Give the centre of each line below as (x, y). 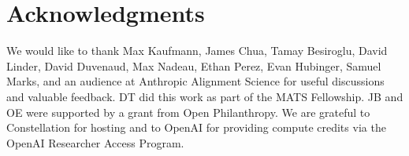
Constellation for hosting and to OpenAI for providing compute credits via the (196, 127)
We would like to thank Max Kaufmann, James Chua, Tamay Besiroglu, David (197, 51)
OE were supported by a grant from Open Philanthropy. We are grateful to (188, 112)
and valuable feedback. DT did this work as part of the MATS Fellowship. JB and (205, 96)
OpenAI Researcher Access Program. (95, 142)
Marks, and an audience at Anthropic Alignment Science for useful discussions (195, 81)
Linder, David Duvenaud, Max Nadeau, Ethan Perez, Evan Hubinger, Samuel (194, 65)
